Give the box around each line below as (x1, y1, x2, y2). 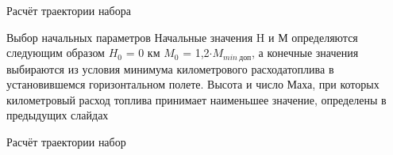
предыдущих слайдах (6, 107, 109, 123)
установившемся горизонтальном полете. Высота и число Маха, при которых (6, 76, 380, 93)
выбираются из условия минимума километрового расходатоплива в (6, 60, 334, 77)
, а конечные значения (252, 44, 359, 61)
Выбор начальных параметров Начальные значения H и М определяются (6, 28, 358, 45)
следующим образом (6, 44, 105, 61)
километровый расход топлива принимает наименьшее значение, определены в (6, 91, 387, 108)
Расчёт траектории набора (6, 2, 131, 18)
